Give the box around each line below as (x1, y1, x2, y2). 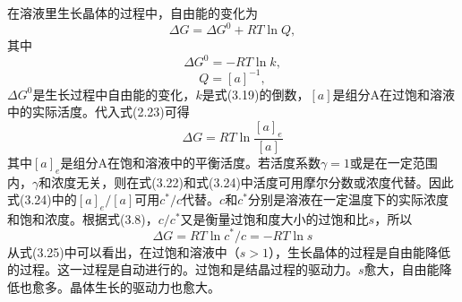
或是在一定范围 (349, 152, 438, 171)
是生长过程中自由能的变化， (32, 84, 196, 103)
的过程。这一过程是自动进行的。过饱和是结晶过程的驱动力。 (7, 260, 358, 279)
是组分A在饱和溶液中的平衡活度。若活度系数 (60, 152, 321, 171)
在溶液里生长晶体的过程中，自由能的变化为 (7, 4, 258, 22)
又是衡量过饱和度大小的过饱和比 (180, 209, 369, 228)
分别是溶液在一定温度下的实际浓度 (247, 190, 449, 209)
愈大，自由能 (364, 260, 440, 279)
